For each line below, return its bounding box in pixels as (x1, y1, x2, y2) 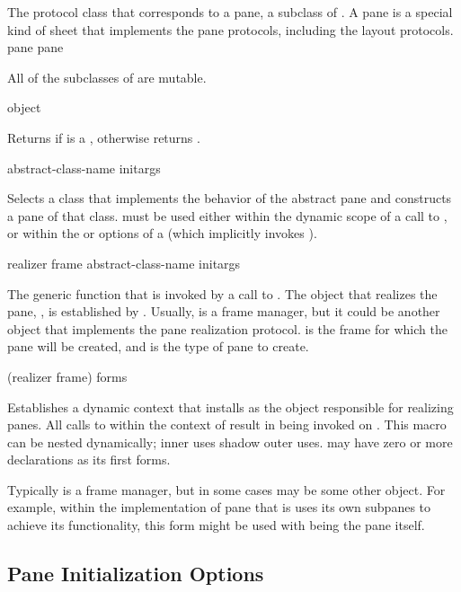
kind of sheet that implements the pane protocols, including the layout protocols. (7, 20, 454, 39)
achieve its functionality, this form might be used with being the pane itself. (7, 516, 425, 535)
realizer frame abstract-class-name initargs (7, 253, 241, 272)
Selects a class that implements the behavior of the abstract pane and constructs (7, 189, 452, 208)
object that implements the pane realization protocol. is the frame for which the (7, 319, 448, 338)
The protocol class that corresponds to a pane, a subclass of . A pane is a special (7, 3, 453, 21)
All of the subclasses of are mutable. (7, 67, 207, 86)
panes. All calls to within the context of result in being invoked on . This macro (7, 415, 447, 434)
